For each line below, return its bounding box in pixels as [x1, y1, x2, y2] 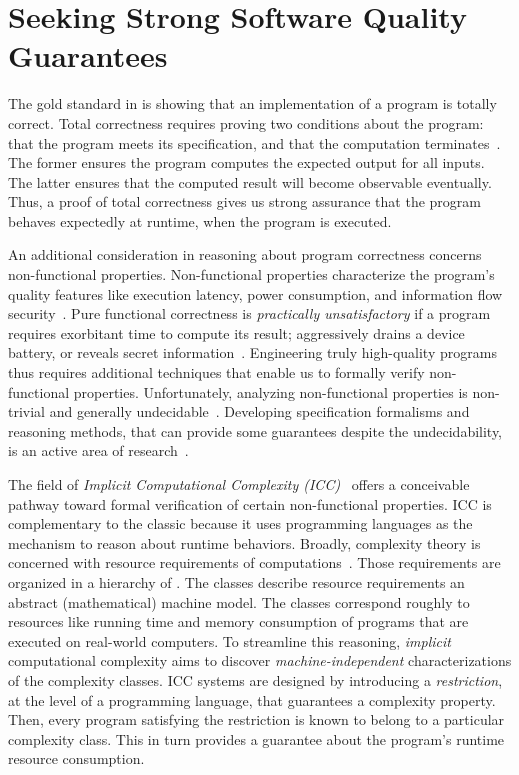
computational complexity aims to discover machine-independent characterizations [8, 650, 512, 671]
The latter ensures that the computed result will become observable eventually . [8, 171, 492, 192]
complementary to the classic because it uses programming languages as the [8, 513, 473, 534]
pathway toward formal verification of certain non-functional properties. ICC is [8, 493, 492, 514]
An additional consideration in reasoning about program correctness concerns [8, 244, 482, 265]
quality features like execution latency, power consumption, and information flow [8, 283, 503, 304]
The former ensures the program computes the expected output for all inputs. [8, 152, 485, 173]
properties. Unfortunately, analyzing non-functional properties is [73, 381, 468, 402]
